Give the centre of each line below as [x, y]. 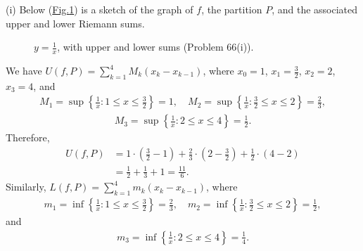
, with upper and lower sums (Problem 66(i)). [155, 47]
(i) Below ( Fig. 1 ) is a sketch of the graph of [100, 9]
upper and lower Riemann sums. [75, 23]
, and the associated [315, 9]
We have [24, 71]
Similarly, [26, 187]
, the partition [232, 9]
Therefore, [28, 137]
